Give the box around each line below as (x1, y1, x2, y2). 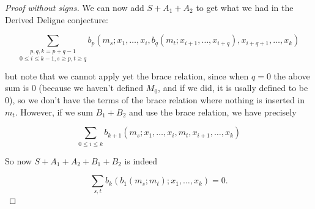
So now (5, 154, 32, 167)
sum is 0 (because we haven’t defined (5, 81, 144, 94)
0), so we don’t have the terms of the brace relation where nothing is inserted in (5, 94, 305, 106)
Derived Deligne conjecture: (5, 13, 108, 26)
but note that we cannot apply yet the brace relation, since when (5, 69, 249, 82)
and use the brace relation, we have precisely (128, 105, 297, 118)
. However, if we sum (15, 105, 93, 118)
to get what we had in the (196, 1, 294, 13)
